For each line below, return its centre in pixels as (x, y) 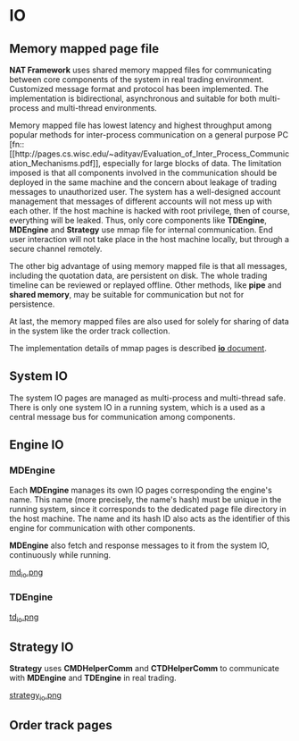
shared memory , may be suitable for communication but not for (127, 295)
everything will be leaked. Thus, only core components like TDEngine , (138, 220)
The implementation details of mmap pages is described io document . (138, 348)
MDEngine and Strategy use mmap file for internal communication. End (141, 230)
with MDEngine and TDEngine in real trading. (93, 678)
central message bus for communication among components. (122, 417)
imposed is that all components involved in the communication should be (143, 173)
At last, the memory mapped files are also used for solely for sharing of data (149, 321)
